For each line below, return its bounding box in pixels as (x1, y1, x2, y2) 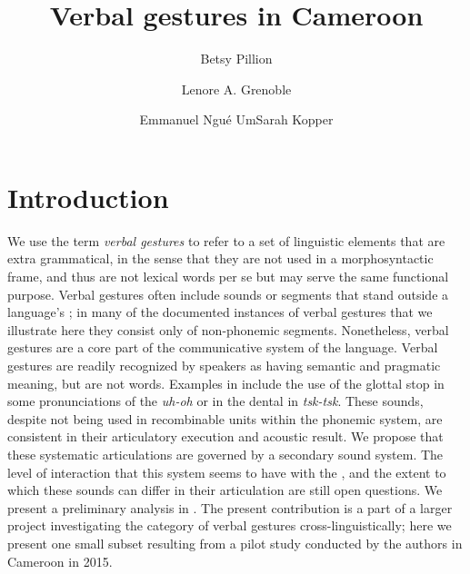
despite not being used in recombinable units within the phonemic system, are (7, 409, 443, 428)
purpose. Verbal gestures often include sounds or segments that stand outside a (7, 284, 449, 303)
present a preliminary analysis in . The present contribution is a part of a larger (7, 498, 453, 517)
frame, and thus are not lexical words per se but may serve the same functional (7, 267, 449, 286)
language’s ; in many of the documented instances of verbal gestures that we (7, 302, 433, 322)
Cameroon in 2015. (7, 551, 113, 570)
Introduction (7, 178, 169, 215)
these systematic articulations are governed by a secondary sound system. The (7, 444, 444, 463)
